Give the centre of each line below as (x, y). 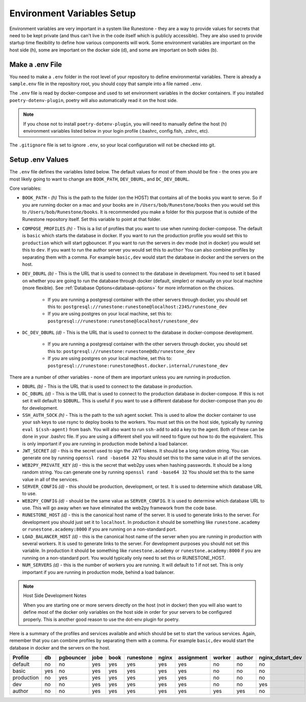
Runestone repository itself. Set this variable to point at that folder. (92, 219)
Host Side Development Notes (55, 596)
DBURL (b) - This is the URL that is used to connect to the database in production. (108, 386)
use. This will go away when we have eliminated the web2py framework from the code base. (119, 508)
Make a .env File (36, 65)
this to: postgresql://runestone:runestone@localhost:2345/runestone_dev (137, 307)
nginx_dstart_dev (280, 658)
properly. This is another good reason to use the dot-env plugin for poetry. (101, 619)
